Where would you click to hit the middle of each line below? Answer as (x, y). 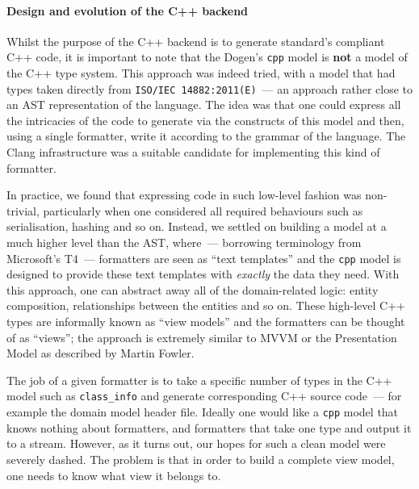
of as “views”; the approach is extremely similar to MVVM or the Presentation (202, 337)
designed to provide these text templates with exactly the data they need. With (203, 274)
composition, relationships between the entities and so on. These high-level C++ (206, 305)
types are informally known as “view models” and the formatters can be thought (206, 322)
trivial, (23, 210)
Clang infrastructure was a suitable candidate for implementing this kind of (193, 152)
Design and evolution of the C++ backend (128, 10)
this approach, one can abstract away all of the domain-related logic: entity (193, 289)
